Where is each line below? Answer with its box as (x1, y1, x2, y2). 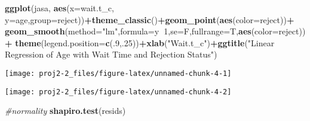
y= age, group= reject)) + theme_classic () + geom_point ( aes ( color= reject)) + (5, 13, 294, 26)
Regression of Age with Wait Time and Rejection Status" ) (5, 48, 217, 60)
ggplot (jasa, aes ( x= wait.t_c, (5, 2, 114, 14)
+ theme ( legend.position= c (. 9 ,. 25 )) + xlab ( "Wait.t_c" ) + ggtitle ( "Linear (5, 36, 275, 49)
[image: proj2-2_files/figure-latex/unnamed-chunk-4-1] (5, 69, 232, 78)
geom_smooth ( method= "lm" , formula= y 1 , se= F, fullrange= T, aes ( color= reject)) (5, 25, 306, 37)
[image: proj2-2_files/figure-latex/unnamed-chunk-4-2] (5, 87, 232, 96)
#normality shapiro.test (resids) (5, 104, 126, 117)
